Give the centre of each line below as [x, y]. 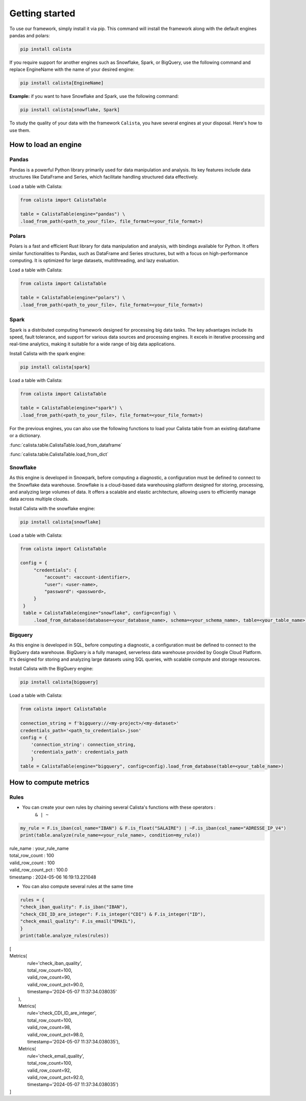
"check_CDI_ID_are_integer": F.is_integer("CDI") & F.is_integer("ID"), [113, 914]
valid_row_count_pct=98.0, [56, 1034]
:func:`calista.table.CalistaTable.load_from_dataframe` [66, 445]
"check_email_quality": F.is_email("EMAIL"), [78, 921]
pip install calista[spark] [55, 367]
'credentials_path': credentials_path [79, 752]
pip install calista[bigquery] [59, 682]
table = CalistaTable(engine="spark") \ [71, 408]
